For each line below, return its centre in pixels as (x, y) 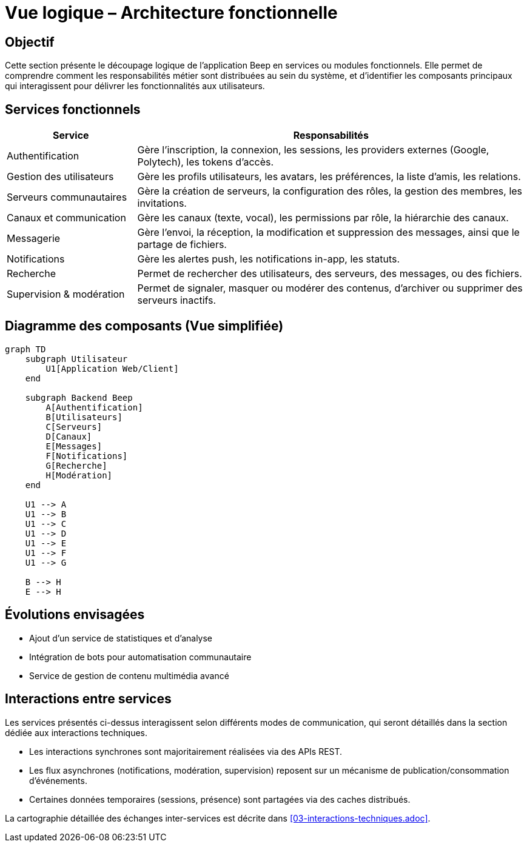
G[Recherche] (76, 465)
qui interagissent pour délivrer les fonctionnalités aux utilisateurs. (135, 86)
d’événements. (58, 780)
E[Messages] (74, 446)
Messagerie (34, 239)
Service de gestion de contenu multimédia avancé (129, 675)
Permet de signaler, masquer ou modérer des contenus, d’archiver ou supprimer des (330, 288)
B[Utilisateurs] (84, 417)
